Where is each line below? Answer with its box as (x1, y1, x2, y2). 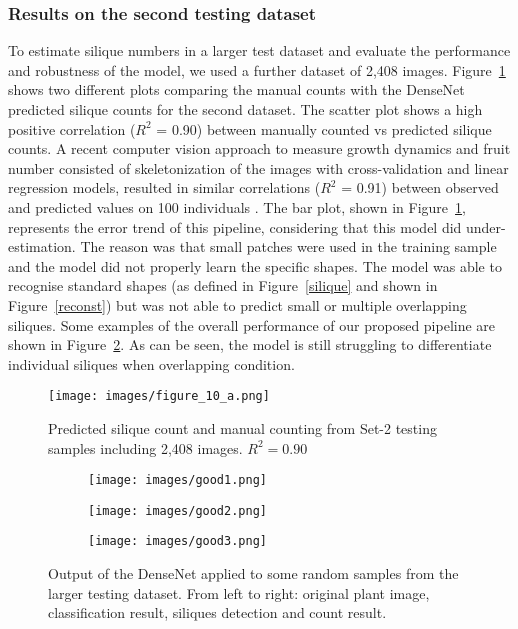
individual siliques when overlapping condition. (8, 353, 295, 374)
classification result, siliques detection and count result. (48, 602, 387, 623)
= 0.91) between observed (341, 177, 499, 198)
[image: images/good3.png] (88, 534, 267, 549)
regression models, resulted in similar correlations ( (8, 177, 321, 198)
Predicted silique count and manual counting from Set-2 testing (48, 417, 437, 438)
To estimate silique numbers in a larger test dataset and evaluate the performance (8, 40, 511, 61)
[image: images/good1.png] (88, 473, 267, 488)
